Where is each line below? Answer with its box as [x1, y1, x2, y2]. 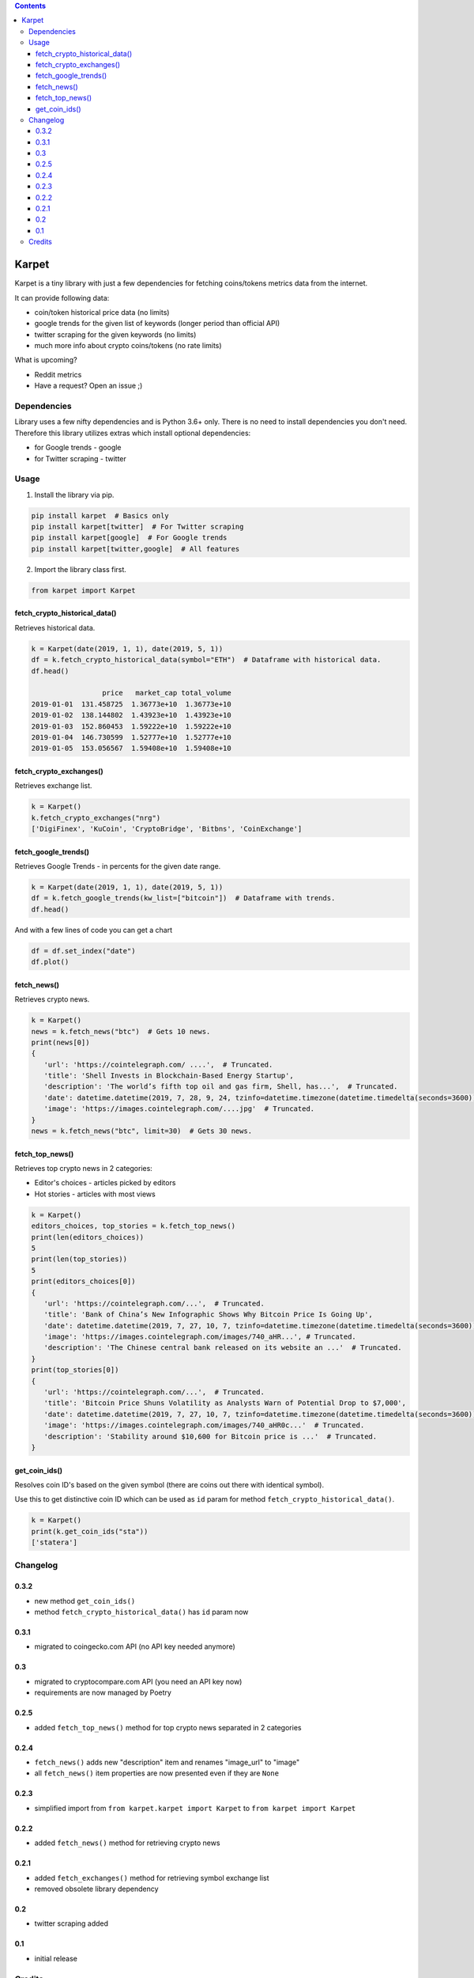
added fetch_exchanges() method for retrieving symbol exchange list [34, 1873, 269, 1882]
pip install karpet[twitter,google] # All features [31, 544, 240, 553]
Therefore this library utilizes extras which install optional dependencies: [14, 428, 251, 438]
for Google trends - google [34, 443, 122, 453]
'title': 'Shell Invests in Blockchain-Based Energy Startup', [43, 1071, 294, 1080]
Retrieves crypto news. [14, 995, 90, 1004]
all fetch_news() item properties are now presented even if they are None [34, 1768, 280, 1778]
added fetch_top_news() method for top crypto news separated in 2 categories [34, 1722, 302, 1732]
